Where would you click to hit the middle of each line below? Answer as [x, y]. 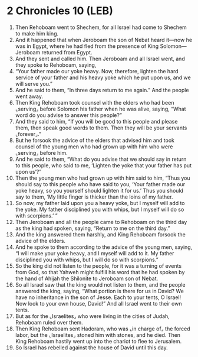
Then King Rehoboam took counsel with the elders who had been [95, 102]
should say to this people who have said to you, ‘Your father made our [100, 184]
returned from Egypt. [67, 52]
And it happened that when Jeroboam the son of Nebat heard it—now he [104, 40]
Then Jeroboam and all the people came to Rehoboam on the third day [101, 222]
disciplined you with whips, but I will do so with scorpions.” [87, 259]
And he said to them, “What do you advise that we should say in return [101, 159]
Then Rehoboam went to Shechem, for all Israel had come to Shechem [101, 27]
